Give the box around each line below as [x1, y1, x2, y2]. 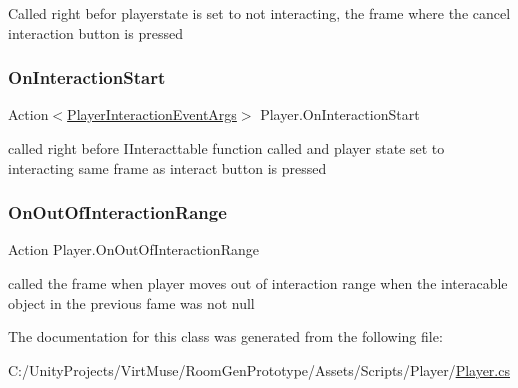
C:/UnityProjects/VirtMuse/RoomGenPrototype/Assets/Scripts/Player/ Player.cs [8, 359, 510, 380]
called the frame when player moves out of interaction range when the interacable [8, 273, 508, 293]
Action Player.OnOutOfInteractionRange [8, 239, 259, 260]
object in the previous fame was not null [8, 292, 255, 313]
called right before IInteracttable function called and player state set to [8, 138, 445, 158]
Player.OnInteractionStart [260, 104, 420, 125]
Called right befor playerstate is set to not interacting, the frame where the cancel [8, 3, 511, 23]
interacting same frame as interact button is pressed [8, 157, 327, 178]
